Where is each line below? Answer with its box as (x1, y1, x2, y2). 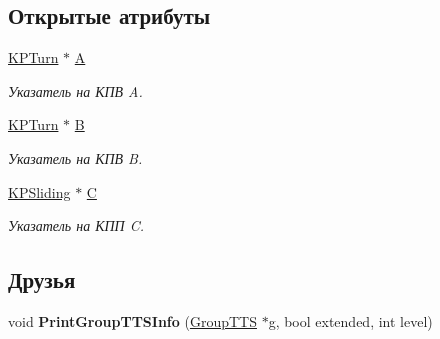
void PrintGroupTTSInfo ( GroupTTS (8, 310, 257, 331)
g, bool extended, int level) (268, 310, 433, 331)
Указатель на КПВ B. (8, 147, 143, 168)
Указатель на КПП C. (8, 215, 145, 236)
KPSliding (8, 181, 71, 202)
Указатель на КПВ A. (8, 80, 143, 101)
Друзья (8, 264, 76, 295)
